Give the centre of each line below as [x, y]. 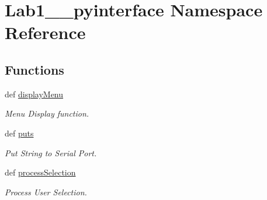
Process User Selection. [46, 192]
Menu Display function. [47, 113]
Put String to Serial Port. [51, 152]
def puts [19, 133]
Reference [45, 32]
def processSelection [40, 172]
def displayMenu [34, 94]
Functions [34, 69]
